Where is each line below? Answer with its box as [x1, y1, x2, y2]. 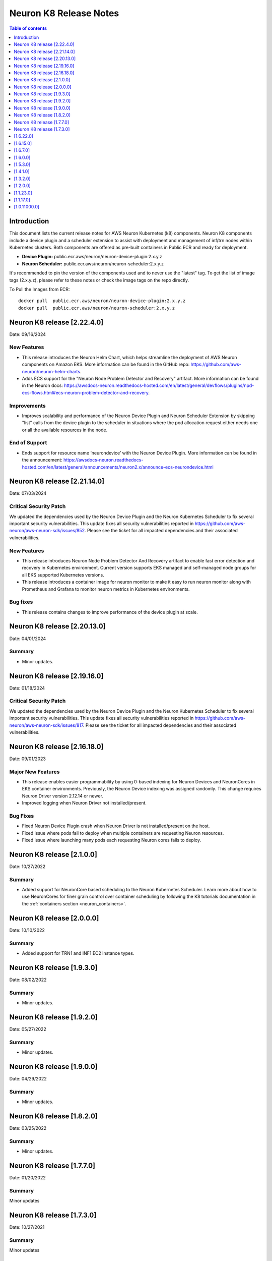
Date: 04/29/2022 [9, 1075, 47, 1081]
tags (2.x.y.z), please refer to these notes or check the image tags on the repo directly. [9, 277, 189, 283]
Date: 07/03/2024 [9, 490, 47, 496]
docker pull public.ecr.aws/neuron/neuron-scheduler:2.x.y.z [18, 305, 175, 311]
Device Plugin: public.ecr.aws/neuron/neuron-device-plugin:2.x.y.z [22, 254, 162, 260]
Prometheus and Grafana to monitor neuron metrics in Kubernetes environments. [22, 586, 190, 592]
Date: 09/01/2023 [9, 756, 46, 762]
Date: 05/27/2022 [9, 1026, 46, 1032]
